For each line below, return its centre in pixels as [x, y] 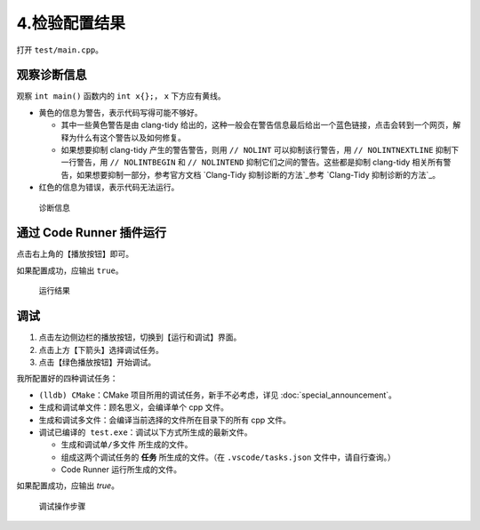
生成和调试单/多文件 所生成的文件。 [127, 445]
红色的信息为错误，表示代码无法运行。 [109, 188]
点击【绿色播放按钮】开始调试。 [97, 362]
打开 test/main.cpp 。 [60, 50]
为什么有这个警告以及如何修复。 [127, 137]
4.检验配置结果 [71, 23]
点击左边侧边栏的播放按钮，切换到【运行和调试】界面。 [140, 337]
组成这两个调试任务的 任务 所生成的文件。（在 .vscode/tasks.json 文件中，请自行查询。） [228, 457]
